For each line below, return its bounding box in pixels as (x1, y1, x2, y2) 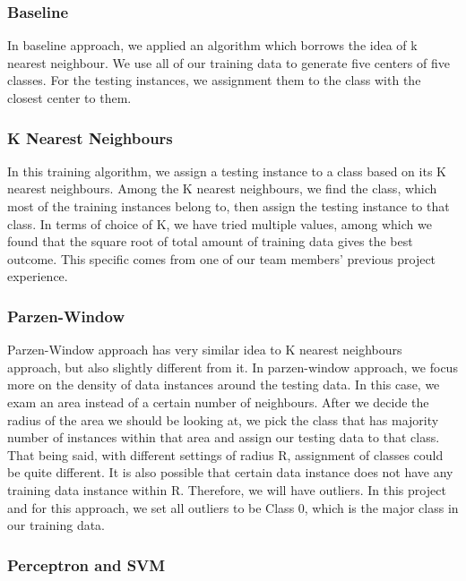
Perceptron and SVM (7, 553, 166, 576)
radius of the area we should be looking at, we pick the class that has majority (7, 410, 439, 429)
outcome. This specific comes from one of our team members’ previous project (7, 249, 436, 268)
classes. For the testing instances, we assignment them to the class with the (7, 71, 421, 90)
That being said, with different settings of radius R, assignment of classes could (7, 445, 444, 464)
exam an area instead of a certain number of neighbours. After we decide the (7, 392, 429, 411)
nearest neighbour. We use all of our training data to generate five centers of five (7, 53, 450, 72)
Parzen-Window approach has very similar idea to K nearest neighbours (7, 340, 402, 359)
